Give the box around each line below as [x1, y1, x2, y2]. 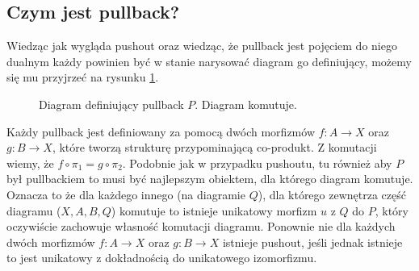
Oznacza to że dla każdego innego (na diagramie [6, 186, 245, 202]
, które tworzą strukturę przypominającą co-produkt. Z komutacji [52, 139, 377, 156]
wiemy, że [6, 154, 54, 171]
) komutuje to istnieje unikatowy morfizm [111, 202, 317, 219]
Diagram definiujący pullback [39, 95, 184, 112]
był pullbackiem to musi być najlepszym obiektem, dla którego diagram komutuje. [6, 170, 413, 187]
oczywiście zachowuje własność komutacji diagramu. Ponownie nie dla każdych [6, 218, 396, 235]
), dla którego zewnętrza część [258, 186, 406, 202]
